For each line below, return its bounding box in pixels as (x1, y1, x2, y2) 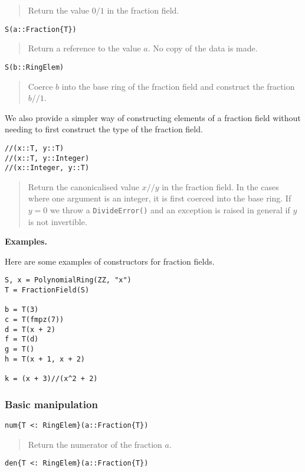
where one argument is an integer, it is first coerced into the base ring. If (28, 192, 291, 204)
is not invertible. (28, 215, 87, 227)
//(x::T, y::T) (5, 144, 64, 152)
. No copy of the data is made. (147, 42, 258, 54)
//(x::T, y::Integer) (5, 154, 90, 162)
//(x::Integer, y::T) (5, 164, 90, 172)
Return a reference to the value (28, 42, 141, 54)
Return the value (28, 4, 90, 16)
